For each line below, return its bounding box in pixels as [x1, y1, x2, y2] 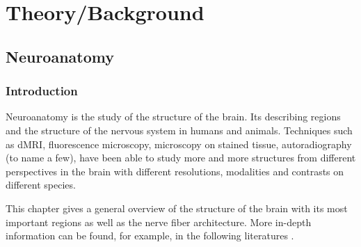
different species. [6, 177, 76, 192]
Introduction [6, 82, 78, 99]
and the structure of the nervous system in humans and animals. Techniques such [6, 122, 353, 137]
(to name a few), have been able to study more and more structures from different [6, 150, 356, 165]
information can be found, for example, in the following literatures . [6, 228, 294, 243]
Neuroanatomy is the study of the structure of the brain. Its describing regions [6, 109, 341, 124]
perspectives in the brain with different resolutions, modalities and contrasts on [6, 164, 344, 178]
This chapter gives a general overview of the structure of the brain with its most [6, 200, 348, 215]
